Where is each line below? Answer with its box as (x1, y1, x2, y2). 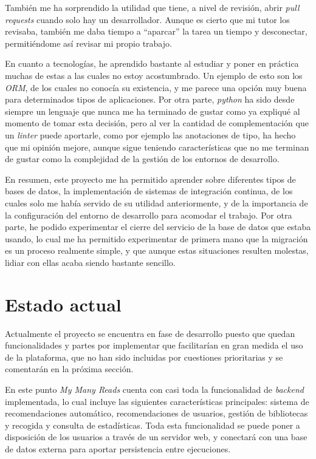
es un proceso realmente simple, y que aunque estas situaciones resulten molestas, (5, 244, 309, 257)
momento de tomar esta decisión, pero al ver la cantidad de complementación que (5, 117, 309, 129)
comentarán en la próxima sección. (5, 362, 134, 375)
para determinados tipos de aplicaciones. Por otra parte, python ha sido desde (5, 93, 295, 106)
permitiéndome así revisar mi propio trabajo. (5, 36, 172, 49)
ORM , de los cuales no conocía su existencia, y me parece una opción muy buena (5, 81, 307, 93)
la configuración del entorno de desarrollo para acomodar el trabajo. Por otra (5, 208, 292, 221)
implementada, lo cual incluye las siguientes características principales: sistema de (5, 395, 309, 407)
